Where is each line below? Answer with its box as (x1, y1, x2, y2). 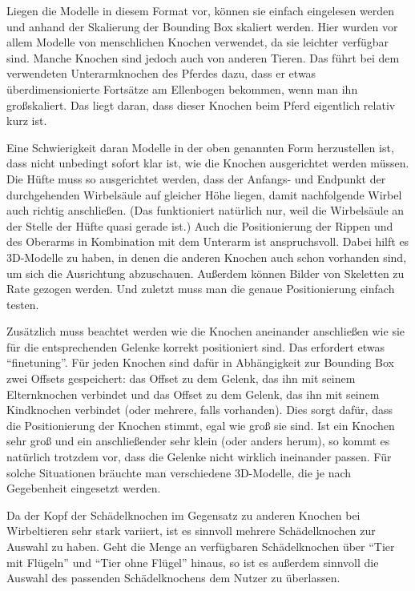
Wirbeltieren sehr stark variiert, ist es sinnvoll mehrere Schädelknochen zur (6, 522, 376, 539)
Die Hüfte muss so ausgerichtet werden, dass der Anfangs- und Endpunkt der (6, 170, 386, 187)
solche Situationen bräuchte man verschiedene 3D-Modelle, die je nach (6, 464, 352, 480)
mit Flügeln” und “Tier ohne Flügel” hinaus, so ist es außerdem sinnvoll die (6, 553, 379, 570)
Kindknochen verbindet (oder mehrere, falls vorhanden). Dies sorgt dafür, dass (6, 401, 393, 418)
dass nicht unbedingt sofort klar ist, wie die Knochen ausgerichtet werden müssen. (6, 155, 409, 171)
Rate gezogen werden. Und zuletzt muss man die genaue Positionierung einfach (6, 280, 395, 297)
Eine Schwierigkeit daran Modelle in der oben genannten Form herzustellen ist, (6, 139, 394, 155)
